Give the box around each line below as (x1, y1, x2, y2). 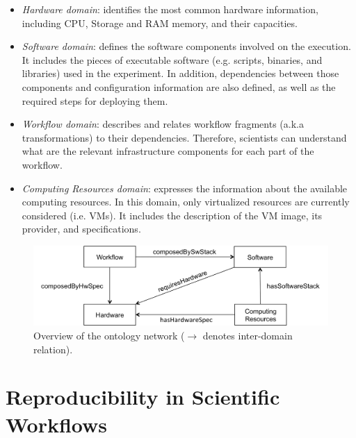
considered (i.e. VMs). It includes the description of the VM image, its (22, 208, 323, 222)
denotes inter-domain (202, 328, 293, 343)
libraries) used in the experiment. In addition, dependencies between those (22, 66, 339, 81)
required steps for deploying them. (22, 93, 168, 108)
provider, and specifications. (22, 221, 141, 236)
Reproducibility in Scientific (6, 382, 280, 411)
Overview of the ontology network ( (33, 328, 185, 343)
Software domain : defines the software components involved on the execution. (22, 39, 351, 53)
